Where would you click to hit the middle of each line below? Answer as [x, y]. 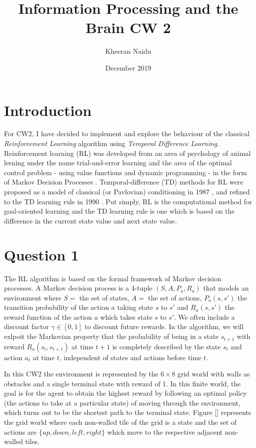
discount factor [27, 326]
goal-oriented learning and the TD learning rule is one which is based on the [119, 211]
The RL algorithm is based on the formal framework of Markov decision [113, 278]
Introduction [48, 110]
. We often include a [204, 317]
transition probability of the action [56, 307]
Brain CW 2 [128, 27]
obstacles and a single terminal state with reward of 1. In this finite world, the [122, 383]
